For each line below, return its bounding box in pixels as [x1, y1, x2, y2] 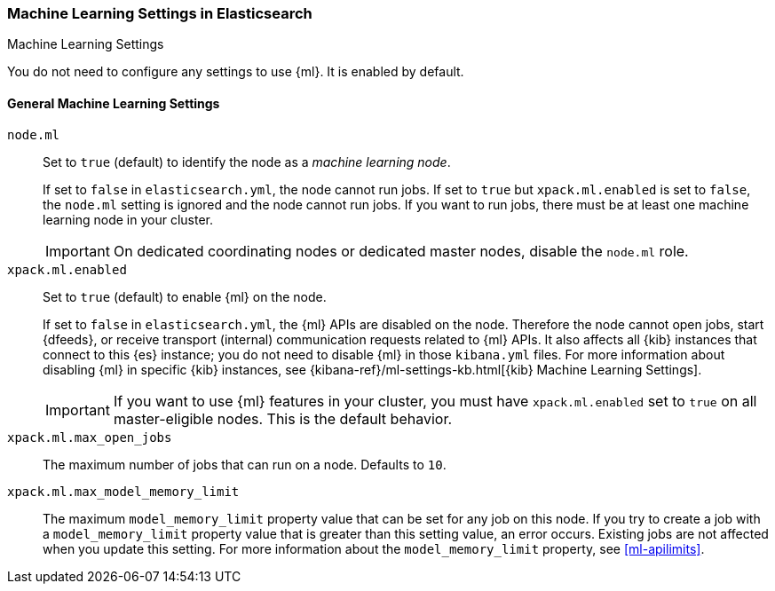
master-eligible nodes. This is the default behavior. [113, 409, 453, 428]
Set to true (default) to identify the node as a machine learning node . [43, 154, 451, 169]
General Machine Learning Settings [7, 95, 220, 111]
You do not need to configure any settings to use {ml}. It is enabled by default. [7, 64, 464, 80]
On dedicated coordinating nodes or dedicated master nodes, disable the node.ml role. [113, 241, 689, 260]
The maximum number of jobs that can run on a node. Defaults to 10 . [43, 456, 447, 472]
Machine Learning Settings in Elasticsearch [7, 4, 312, 22]
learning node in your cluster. [43, 211, 214, 227]
